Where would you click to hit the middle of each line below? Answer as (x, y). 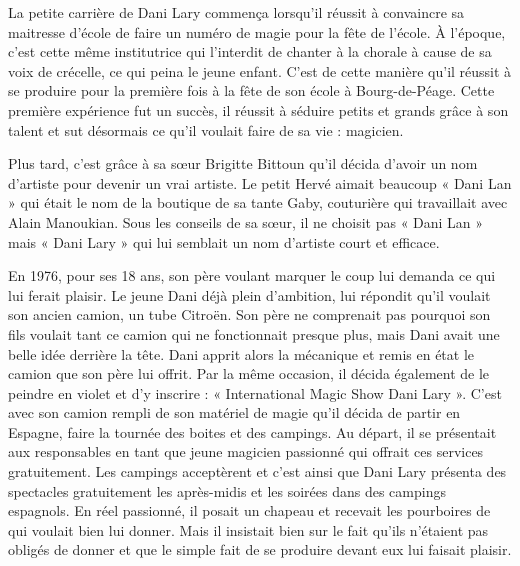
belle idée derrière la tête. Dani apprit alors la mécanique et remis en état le (241, 353)
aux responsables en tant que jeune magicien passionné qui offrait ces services (246, 451)
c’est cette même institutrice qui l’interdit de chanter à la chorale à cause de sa (250, 51)
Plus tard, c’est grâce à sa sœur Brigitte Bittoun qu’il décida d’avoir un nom (243, 163)
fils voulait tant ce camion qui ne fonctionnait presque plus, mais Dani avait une (254, 333)
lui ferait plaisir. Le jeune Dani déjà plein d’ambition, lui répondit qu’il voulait (249, 294)
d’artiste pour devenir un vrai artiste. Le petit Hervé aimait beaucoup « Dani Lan (260, 182)
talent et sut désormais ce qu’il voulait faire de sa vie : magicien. (206, 129)
